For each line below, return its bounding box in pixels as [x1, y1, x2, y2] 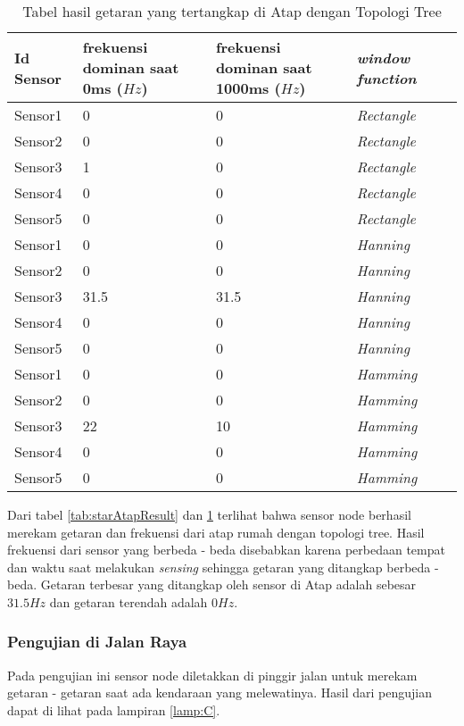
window [356, 46, 410, 68]
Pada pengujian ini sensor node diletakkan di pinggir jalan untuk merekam [7, 665, 418, 684]
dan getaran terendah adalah [49, 592, 208, 611]
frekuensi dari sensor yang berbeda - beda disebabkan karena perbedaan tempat [7, 540, 445, 559]
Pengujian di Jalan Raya [7, 630, 187, 653]
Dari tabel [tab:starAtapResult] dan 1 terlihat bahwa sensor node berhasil [7, 505, 411, 523]
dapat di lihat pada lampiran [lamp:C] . [7, 700, 220, 719]
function [356, 67, 417, 88]
